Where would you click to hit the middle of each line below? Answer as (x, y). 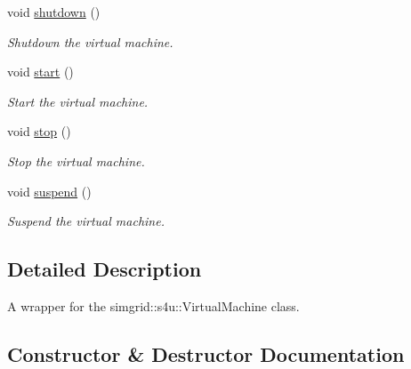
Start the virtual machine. (78, 101)
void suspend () (49, 191)
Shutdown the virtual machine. (90, 41)
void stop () (39, 131)
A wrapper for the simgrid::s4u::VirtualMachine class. (153, 305)
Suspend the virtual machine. (86, 221)
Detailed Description (105, 269)
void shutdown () (54, 12)
